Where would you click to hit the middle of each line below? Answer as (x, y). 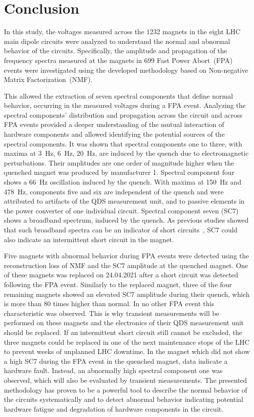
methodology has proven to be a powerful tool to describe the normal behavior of (126, 389)
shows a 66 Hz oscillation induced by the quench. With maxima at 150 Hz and (123, 182)
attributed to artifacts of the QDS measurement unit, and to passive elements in (124, 201)
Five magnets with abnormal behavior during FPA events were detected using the (127, 256)
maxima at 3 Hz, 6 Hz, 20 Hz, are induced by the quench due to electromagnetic (126, 153)
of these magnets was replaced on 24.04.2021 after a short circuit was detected (121, 275)
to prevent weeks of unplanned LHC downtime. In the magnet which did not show (127, 351)
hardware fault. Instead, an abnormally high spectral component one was (113, 370)
